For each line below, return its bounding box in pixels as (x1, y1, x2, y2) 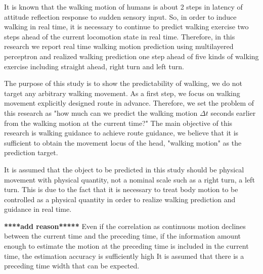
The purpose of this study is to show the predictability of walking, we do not (4, 78, 243, 88)
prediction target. (4, 147, 58, 158)
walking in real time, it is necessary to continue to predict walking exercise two (4, 21, 249, 32)
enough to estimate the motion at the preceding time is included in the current (4, 241, 249, 251)
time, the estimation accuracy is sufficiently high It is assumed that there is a (4, 250, 244, 261)
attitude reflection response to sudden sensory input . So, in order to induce (4, 11, 237, 22)
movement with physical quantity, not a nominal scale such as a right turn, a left (4, 174, 255, 185)
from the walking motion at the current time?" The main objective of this (4, 117, 233, 128)
